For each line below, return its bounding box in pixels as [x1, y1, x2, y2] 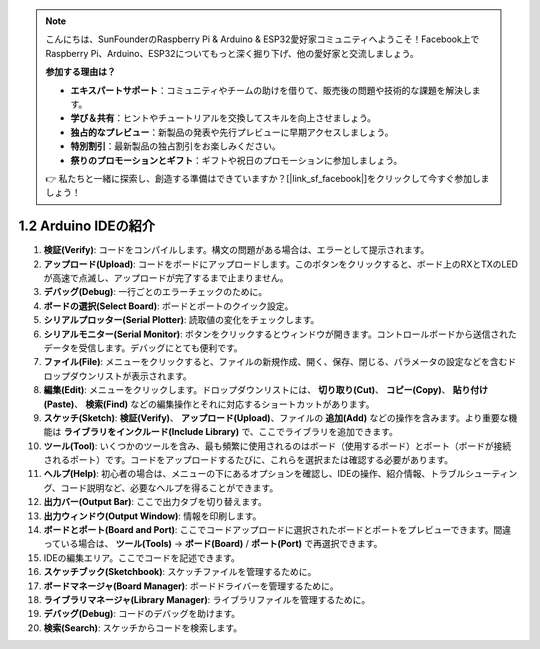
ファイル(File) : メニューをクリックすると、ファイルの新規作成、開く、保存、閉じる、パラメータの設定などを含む [43, 356, 508, 368]
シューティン [465, 468, 518, 480]
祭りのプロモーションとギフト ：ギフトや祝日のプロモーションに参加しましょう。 [70, 154, 403, 166]
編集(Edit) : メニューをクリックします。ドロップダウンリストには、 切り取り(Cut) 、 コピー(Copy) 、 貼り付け [43, 384, 489, 396]
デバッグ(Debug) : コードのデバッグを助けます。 [43, 608, 240, 620]
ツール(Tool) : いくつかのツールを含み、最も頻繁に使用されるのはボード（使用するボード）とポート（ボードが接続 [43, 440, 512, 452]
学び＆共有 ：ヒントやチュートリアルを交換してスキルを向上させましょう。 [70, 112, 377, 124]
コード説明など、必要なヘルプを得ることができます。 [60, 481, 279, 494]
